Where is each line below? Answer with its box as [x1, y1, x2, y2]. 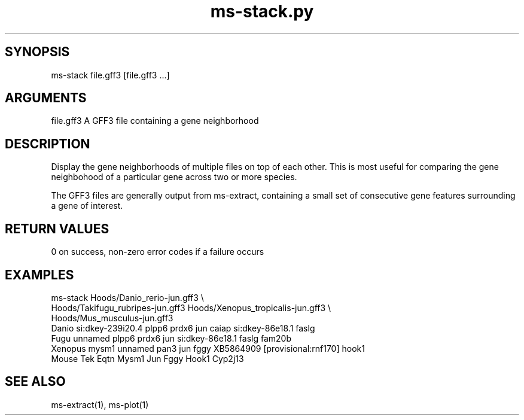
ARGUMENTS [5, 90, 87, 106]
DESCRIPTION [5, 136, 90, 151]
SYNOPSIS [5, 44, 70, 60]
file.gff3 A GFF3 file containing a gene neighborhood [51, 115, 259, 126]
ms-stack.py [210, 1, 314, 22]
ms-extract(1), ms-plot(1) [51, 399, 149, 410]
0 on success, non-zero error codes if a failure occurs [51, 246, 264, 257]
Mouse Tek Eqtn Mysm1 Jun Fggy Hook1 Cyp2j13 [51, 353, 244, 364]
